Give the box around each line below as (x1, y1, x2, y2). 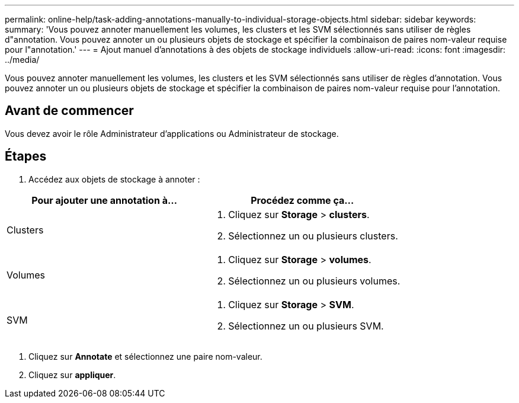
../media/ (5, 55, 40, 65)
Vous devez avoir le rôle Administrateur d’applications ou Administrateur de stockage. (5, 128, 339, 139)
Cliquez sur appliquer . (28, 369, 116, 380)
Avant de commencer (5, 103, 134, 119)
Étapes (5, 149, 47, 164)
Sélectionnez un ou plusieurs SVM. (228, 319, 384, 332)
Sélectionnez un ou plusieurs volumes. (228, 274, 401, 287)
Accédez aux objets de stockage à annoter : (28, 174, 200, 184)
